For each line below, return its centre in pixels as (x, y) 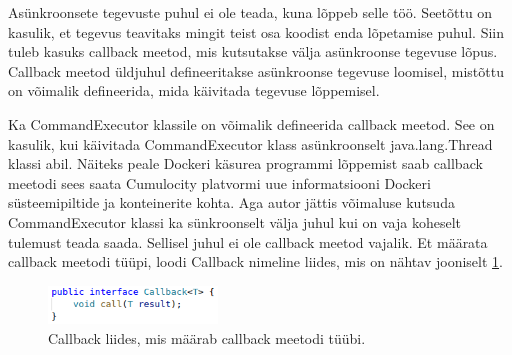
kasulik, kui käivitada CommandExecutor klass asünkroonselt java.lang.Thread (250, 143)
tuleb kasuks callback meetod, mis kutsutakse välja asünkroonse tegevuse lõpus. (253, 51)
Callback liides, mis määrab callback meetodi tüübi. (207, 338)
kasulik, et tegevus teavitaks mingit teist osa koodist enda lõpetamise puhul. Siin (256, 31)
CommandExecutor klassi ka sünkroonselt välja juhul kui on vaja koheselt (234, 221)
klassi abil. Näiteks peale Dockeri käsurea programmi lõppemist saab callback (245, 163)
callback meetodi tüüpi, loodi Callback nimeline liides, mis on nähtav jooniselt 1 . (255, 261)
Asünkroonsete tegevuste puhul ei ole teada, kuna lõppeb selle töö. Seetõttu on (250, 12)
